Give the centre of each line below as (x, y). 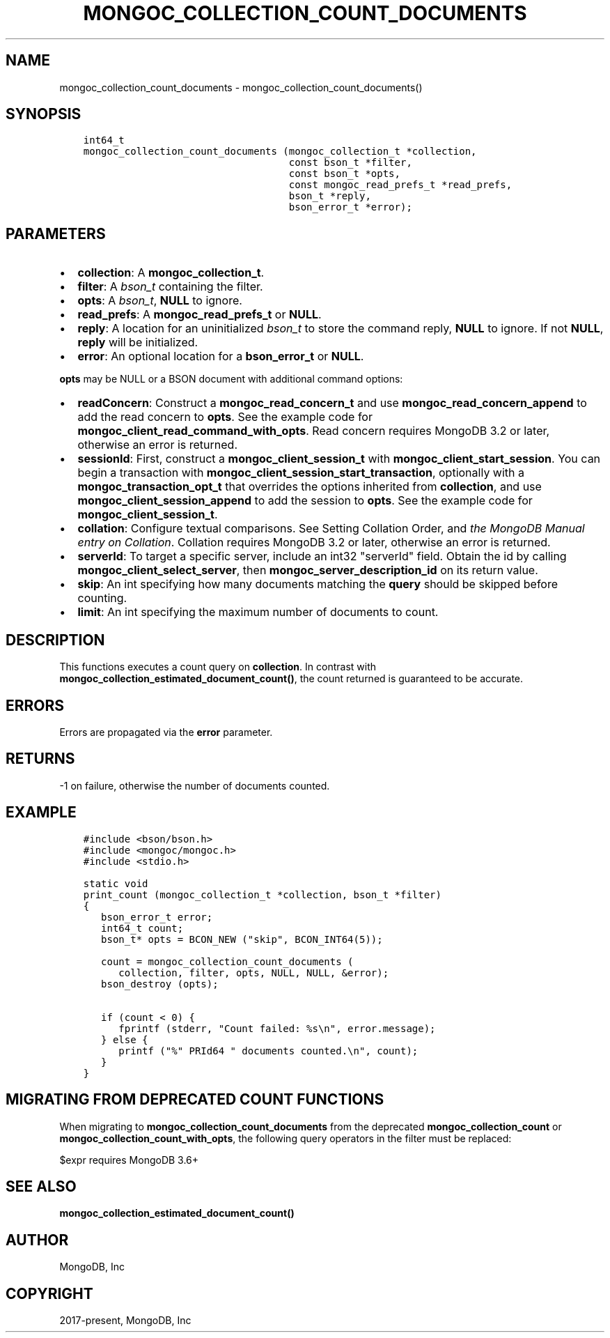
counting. (102, 598)
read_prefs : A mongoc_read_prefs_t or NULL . (200, 315)
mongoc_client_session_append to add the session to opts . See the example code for (305, 501)
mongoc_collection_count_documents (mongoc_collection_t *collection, (280, 152)
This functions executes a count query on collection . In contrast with (218, 667)
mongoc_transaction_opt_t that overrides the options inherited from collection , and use (310, 487)
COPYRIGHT (49, 1293)
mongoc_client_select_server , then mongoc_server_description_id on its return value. (308, 570)
